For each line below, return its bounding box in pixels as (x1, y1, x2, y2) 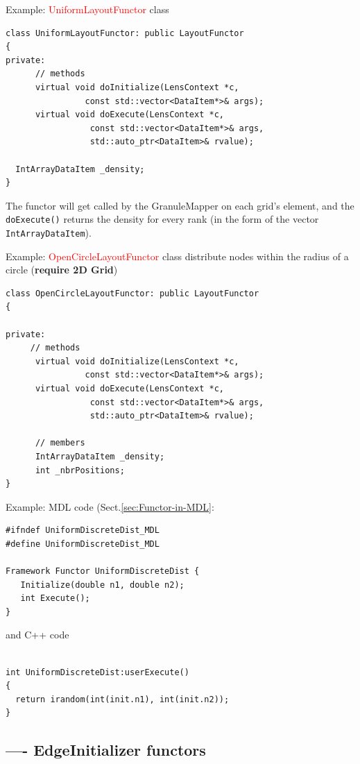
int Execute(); (20, 593, 90, 604)
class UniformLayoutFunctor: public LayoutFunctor (6, 28, 244, 38)
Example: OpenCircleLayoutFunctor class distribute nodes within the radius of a (6, 248, 349, 263)
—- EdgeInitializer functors (6, 739, 206, 761)
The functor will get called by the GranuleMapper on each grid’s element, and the (6, 198, 354, 212)
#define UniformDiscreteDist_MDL (6, 538, 160, 549)
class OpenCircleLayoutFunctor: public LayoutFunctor (6, 288, 259, 298)
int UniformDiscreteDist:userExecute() (6, 667, 189, 677)
